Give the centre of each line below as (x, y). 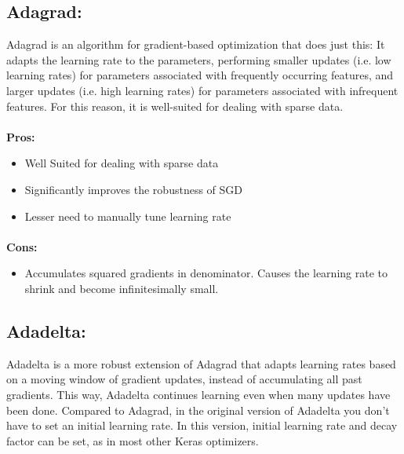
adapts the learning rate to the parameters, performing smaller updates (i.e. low (199, 59)
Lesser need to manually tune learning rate (128, 216)
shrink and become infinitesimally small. (122, 288)
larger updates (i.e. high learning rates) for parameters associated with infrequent (202, 90)
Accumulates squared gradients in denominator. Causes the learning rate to (206, 273)
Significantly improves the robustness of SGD (133, 189)
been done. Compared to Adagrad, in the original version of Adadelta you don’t (198, 410)
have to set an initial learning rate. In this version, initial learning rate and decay (202, 425)
